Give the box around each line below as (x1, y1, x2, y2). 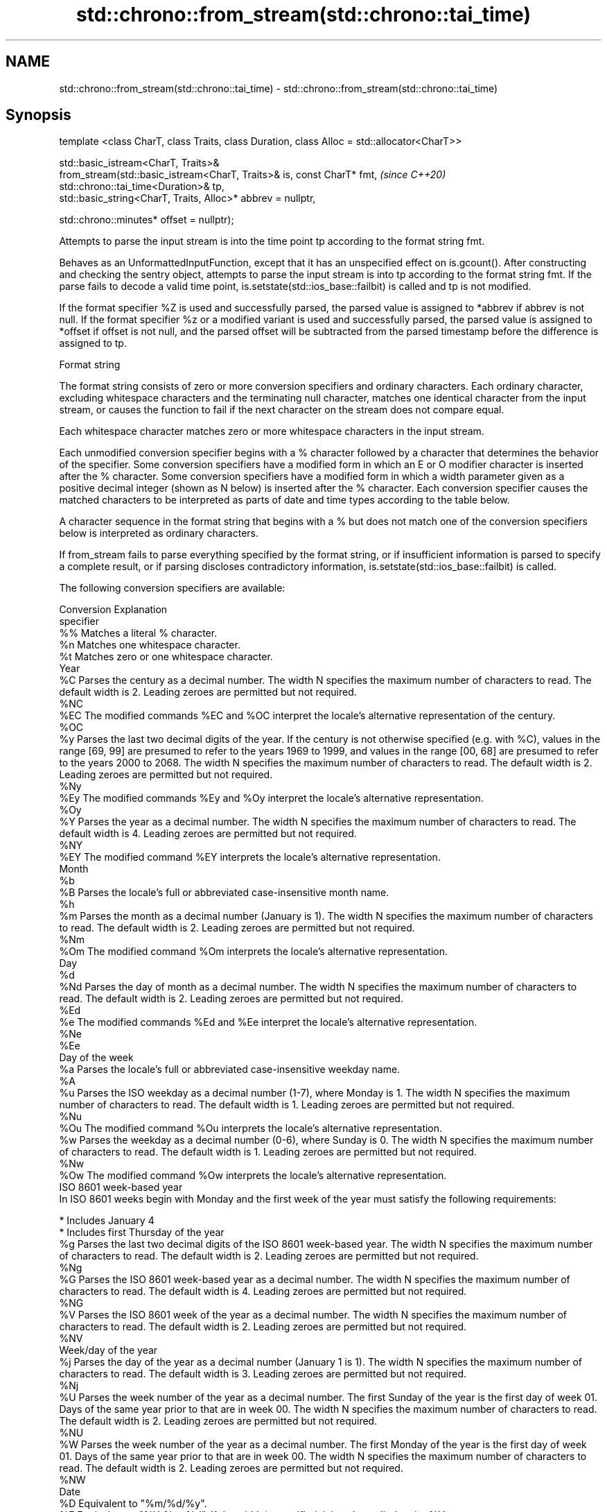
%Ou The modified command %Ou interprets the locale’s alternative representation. (59, 1122, 443, 1135)
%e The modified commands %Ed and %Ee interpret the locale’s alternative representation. (59, 1016, 477, 1029)
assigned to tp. (59, 337, 127, 350)
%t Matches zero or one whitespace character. (59, 651, 273, 663)
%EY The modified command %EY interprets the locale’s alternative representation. (59, 851, 441, 864)
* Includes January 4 (59, 1214, 155, 1227)
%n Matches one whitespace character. (59, 639, 240, 651)
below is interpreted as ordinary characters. (59, 527, 258, 540)
